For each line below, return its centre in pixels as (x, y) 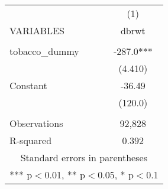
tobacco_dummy (44, 51)
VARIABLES (37, 30)
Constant (28, 85)
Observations (36, 123)
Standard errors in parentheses (84, 157)
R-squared (31, 140)
